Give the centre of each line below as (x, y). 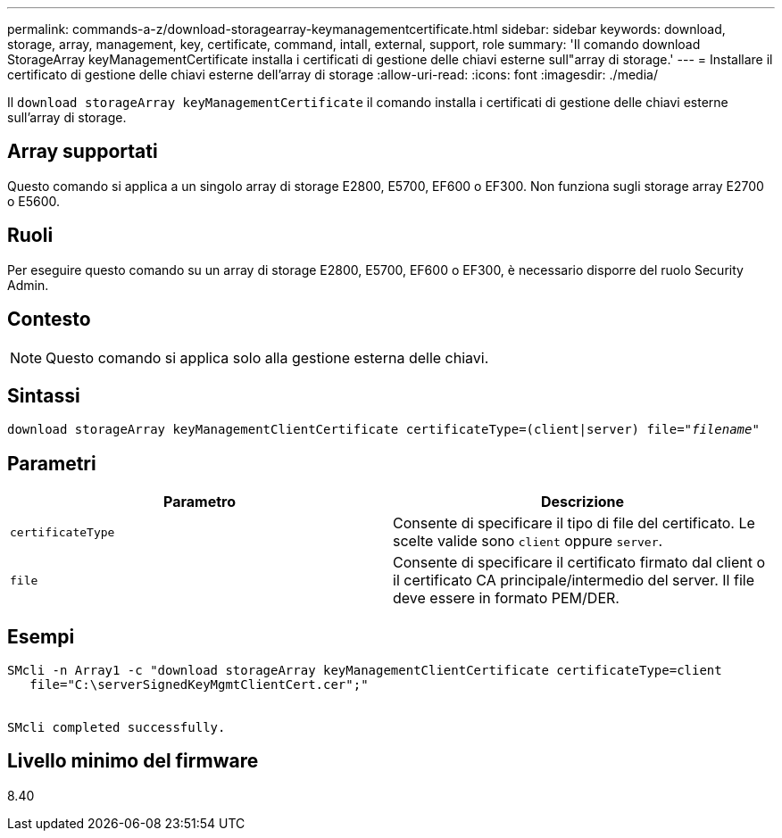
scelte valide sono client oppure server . (528, 541)
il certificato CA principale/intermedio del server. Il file (574, 581)
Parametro (200, 502)
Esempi (41, 636)
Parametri (52, 463)
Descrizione (582, 502)
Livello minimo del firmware (133, 761)
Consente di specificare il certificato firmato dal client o (579, 563)
